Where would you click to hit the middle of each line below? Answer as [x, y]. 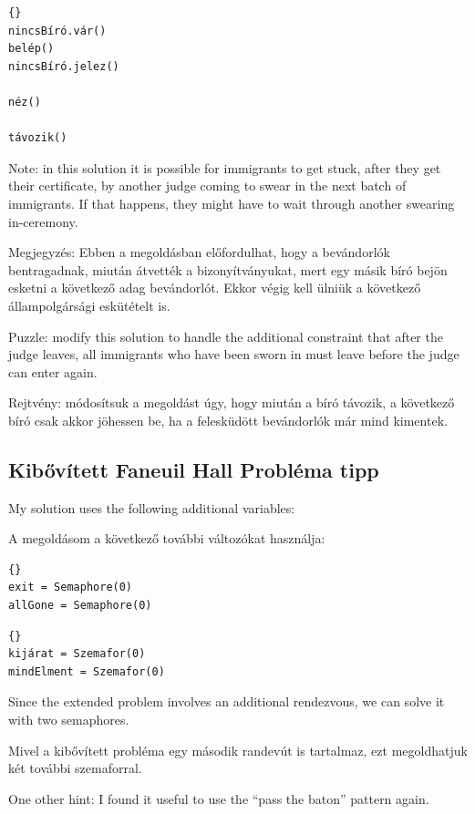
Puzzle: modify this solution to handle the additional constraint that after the [226, 336]
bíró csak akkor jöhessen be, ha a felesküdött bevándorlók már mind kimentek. [228, 420]
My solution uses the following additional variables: [152, 507]
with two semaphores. [69, 720]
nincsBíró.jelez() [64, 66]
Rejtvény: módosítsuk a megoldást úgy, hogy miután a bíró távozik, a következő [232, 402]
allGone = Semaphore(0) [80, 606]
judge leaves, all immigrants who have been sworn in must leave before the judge [234, 354]
